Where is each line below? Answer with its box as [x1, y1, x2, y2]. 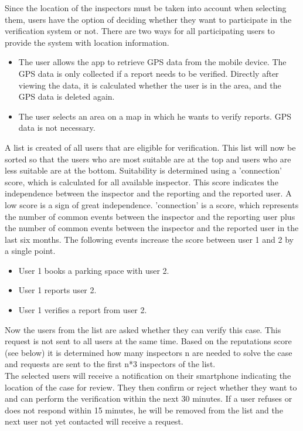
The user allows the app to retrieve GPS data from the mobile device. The [18, 56, 287, 68]
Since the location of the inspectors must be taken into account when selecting [5, 2, 287, 13]
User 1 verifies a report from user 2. [18, 304, 147, 316]
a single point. [5, 245, 56, 257]
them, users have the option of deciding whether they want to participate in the [5, 13, 292, 25]
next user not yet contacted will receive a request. [5, 415, 183, 427]
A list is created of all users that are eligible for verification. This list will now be [5, 141, 296, 153]
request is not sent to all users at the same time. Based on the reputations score [5, 335, 292, 347]
